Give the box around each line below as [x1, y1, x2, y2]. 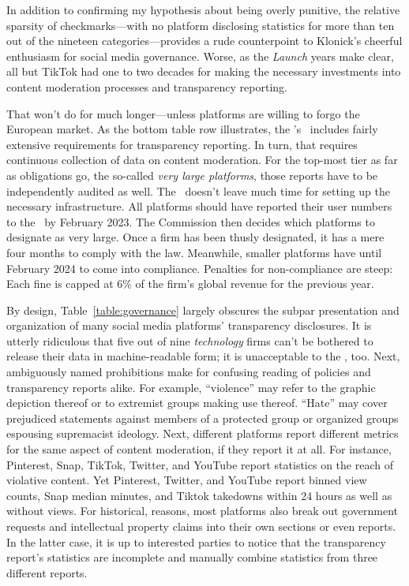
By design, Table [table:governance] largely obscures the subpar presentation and [6, 301, 400, 318]
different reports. [6, 564, 88, 580]
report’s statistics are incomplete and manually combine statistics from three [6, 549, 378, 565]
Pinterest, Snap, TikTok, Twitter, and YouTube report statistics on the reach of [6, 456, 393, 472]
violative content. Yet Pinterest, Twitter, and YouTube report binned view [6, 472, 367, 488]
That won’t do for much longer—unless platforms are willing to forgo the [6, 105, 360, 121]
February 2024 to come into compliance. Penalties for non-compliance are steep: [6, 259, 393, 276]
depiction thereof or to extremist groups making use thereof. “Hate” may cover [6, 394, 388, 411]
